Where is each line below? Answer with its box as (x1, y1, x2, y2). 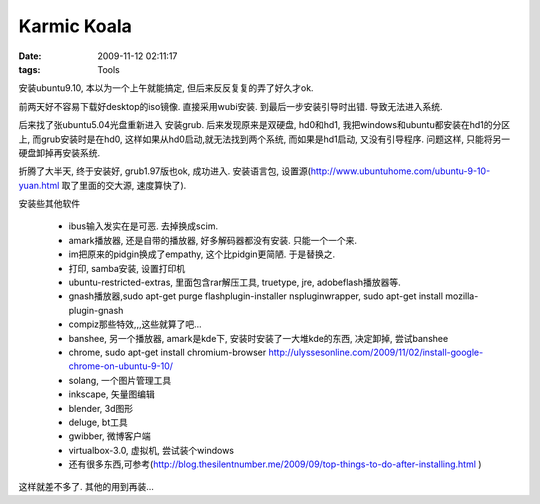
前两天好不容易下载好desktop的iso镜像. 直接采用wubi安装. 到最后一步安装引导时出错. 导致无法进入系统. (18, 100, 444, 112)
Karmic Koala (18, 15, 132, 37)
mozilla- (445, 290, 479, 302)
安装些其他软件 (18, 198, 80, 210)
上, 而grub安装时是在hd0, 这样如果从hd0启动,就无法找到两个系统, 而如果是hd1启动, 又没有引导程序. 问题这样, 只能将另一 (18, 133, 511, 145)
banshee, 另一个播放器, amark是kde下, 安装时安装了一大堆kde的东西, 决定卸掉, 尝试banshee (68, 332, 449, 344)
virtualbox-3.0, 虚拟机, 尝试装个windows (68, 444, 235, 456)
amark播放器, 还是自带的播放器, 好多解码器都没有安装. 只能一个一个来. (68, 234, 358, 246)
